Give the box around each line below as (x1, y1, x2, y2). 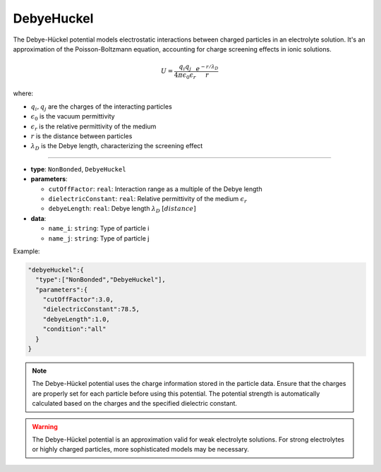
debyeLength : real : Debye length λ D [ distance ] (48, 205, 197, 214)
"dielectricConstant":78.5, (42, 305, 140, 313)
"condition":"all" (42, 325, 107, 333)
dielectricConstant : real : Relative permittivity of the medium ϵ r (48, 194, 247, 205)
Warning (32, 422, 58, 430)
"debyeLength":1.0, (42, 315, 111, 323)
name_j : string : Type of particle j (48, 234, 150, 243)
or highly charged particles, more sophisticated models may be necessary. (32, 445, 250, 454)
